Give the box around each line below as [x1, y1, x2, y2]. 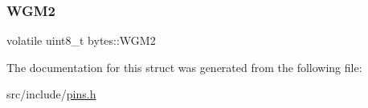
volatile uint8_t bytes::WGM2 [6, 32, 156, 49]
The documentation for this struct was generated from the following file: [6, 58, 362, 75]
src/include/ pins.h [6, 86, 96, 102]
